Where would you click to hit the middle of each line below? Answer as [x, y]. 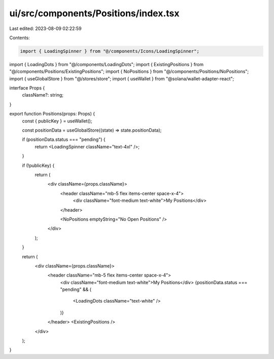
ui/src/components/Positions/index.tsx [94, 13]
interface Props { [27, 88]
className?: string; [43, 95]
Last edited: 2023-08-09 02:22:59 [45, 28]
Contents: [20, 38]
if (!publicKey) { [38, 165]
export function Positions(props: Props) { [52, 114]
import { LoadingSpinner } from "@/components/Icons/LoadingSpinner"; [110, 51]
